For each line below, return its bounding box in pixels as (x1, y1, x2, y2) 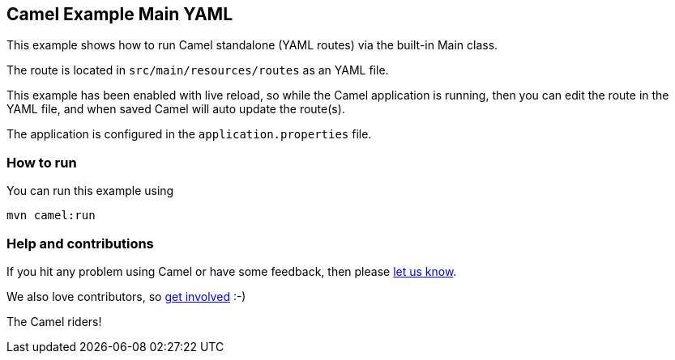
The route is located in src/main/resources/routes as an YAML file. (6, 63, 389, 78)
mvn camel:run (6, 209, 96, 222)
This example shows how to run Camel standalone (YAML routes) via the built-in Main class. (6, 38, 498, 53)
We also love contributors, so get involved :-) (6, 289, 246, 303)
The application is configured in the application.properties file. (6, 127, 372, 142)
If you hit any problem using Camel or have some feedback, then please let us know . (6, 264, 457, 278)
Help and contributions (6, 235, 154, 252)
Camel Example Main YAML (6, 4, 233, 24)
